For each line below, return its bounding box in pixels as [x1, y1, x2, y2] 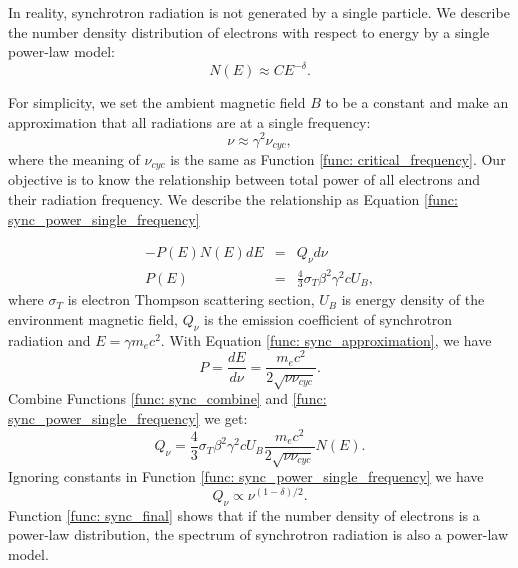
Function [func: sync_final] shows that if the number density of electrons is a [8, 504, 480, 525]
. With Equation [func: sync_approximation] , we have [160, 329, 492, 350]
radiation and [8, 329, 91, 350]
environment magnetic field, [8, 309, 178, 330]
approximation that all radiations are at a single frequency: [8, 111, 371, 132]
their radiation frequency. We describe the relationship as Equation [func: [8, 189, 458, 210]
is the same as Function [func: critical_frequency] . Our [170, 149, 506, 169]
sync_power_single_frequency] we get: [8, 407, 248, 428]
